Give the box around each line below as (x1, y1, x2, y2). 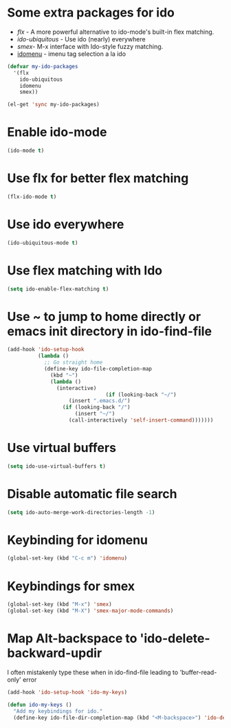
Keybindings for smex (7, 578, 135, 594)
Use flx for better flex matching (7, 170, 189, 186)
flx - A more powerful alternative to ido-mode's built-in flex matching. (16, 28, 214, 36)
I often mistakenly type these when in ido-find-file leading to (7, 668, 179, 676)
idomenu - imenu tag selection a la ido (16, 50, 126, 58)
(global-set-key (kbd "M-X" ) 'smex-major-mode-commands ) (7, 607, 174, 615)
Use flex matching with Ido (7, 262, 163, 278)
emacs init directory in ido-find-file (7, 323, 212, 339)
